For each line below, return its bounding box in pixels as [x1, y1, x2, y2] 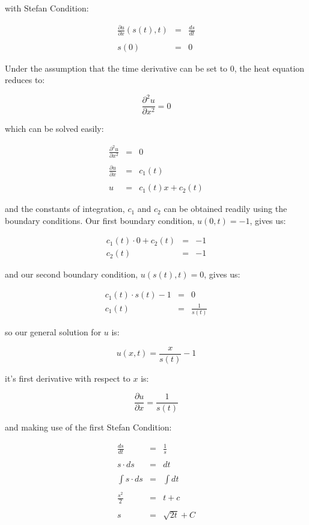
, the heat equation [234, 61, 305, 74]
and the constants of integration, [5, 202, 125, 215]
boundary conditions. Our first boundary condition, [5, 214, 195, 226]
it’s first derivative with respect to [5, 371, 130, 384]
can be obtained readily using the [164, 202, 287, 215]
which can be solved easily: [5, 122, 104, 135]
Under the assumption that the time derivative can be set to [5, 61, 228, 74]
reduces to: [5, 73, 45, 86]
